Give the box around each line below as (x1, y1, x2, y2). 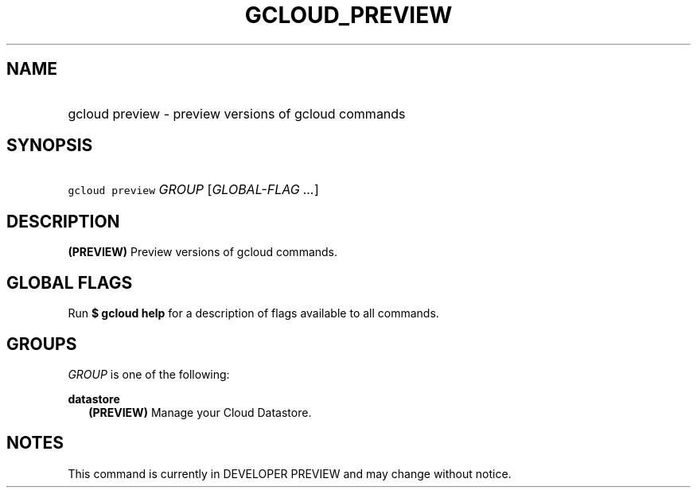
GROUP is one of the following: (68, 367, 230, 381)
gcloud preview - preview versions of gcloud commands (68, 105, 406, 122)
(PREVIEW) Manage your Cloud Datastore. (88, 405, 312, 419)
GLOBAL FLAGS (6, 272, 133, 293)
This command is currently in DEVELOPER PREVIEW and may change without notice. (68, 466, 512, 480)
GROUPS (6, 333, 77, 354)
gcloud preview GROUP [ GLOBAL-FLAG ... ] (68, 181, 319, 198)
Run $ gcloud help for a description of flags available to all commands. (68, 306, 439, 321)
